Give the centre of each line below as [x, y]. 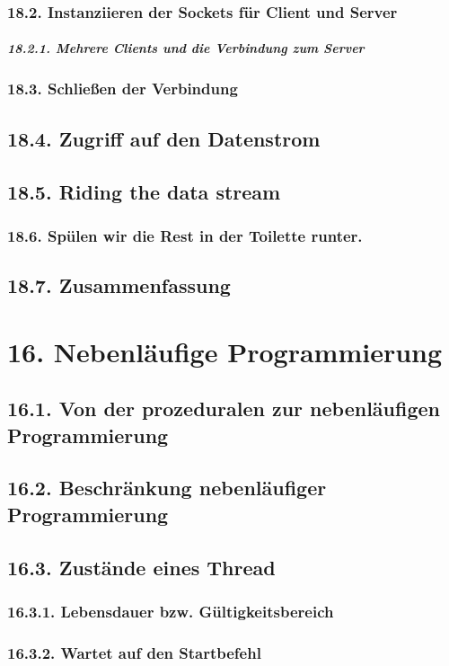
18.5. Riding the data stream [144, 191]
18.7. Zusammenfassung [119, 285]
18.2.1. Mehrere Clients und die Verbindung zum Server [186, 48]
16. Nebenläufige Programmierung [225, 351]
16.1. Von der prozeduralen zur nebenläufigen [224, 408]
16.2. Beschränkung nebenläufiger [167, 488]
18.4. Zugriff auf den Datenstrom [164, 138]
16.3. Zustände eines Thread [141, 567]
